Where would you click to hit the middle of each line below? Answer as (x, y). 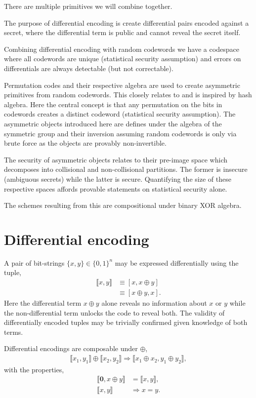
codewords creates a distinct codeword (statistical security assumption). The (120, 114)
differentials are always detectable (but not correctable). (89, 68)
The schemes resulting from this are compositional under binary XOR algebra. (123, 205)
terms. (14, 332)
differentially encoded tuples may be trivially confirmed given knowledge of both (126, 322)
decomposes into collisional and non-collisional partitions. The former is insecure (126, 169)
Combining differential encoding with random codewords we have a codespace (122, 49)
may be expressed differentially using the (177, 262)
